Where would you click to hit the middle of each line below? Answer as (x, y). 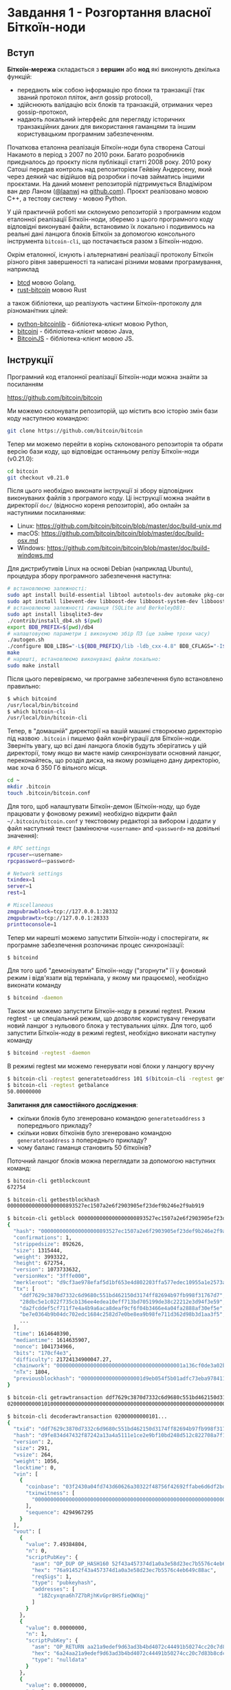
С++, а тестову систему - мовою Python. (67, 198)
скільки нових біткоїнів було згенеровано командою (94, 1132)
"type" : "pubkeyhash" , (64, 1583)
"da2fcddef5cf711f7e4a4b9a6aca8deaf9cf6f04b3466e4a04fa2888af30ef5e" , (123, 1308)
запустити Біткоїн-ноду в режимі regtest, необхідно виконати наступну (112, 1033)
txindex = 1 (21, 880)
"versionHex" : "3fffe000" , (52, 1276)
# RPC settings (29, 848)
